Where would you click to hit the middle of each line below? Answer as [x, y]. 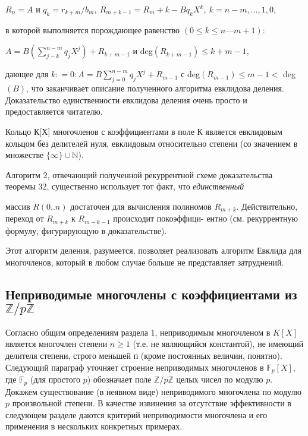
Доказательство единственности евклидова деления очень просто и [126, 99]
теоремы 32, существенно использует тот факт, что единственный [125, 186]
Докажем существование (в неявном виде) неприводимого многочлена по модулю [153, 391]
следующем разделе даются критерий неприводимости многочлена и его [136, 414]
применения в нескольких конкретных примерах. [94, 426]
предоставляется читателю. [54, 111]
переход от [25, 218]
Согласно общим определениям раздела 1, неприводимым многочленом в [138, 332]
